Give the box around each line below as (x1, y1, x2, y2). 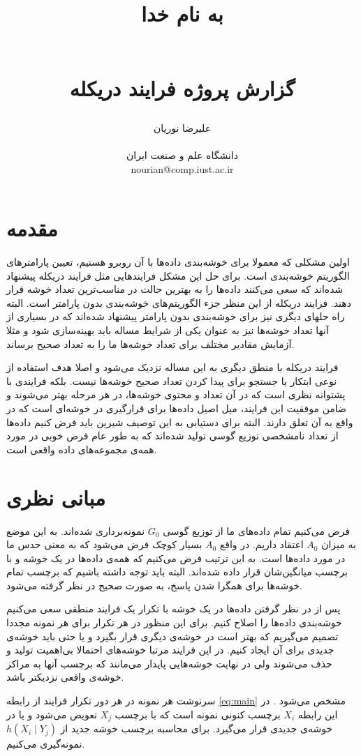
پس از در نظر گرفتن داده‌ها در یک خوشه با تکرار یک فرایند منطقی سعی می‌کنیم (6, 601, 341, 616)
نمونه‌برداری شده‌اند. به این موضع (6, 523, 145, 538)
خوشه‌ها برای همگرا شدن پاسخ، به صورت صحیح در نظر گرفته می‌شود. (6, 577, 302, 592)
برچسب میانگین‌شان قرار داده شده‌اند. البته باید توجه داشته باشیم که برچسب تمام (6, 564, 348, 579)
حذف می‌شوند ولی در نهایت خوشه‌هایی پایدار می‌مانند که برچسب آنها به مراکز (6, 656, 332, 670)
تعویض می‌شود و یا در (6, 706, 97, 721)
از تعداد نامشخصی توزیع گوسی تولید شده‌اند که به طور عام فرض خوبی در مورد (6, 428, 339, 443)
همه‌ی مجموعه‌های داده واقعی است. (6, 441, 157, 456)
